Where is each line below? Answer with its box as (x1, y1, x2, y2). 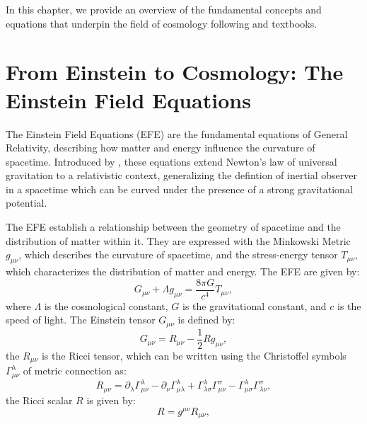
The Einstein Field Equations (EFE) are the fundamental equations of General (6, 126, 348, 141)
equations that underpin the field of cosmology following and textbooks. (6, 16, 318, 30)
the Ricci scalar (6, 392, 73, 407)
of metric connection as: (23, 363, 127, 378)
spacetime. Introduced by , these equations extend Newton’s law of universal (6, 154, 337, 168)
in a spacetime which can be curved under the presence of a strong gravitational (6, 181, 353, 196)
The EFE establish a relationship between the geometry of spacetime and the (6, 219, 341, 234)
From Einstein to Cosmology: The (6, 57, 344, 86)
